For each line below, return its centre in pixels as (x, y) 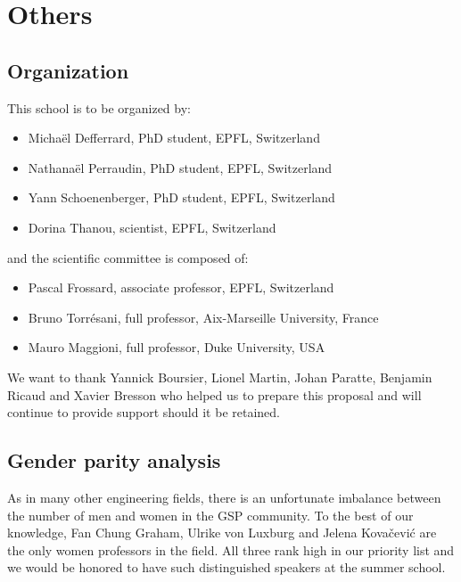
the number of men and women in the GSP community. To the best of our (210, 515)
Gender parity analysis (114, 460)
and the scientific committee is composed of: (128, 257)
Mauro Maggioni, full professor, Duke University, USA (177, 347)
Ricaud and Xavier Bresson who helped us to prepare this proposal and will (214, 394)
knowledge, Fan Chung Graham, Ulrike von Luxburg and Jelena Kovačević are (222, 533)
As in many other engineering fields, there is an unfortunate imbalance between (224, 497)
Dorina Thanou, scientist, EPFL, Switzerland (152, 227)
